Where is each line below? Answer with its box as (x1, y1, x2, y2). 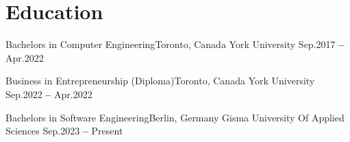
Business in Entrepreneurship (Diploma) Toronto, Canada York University (5, 73, 315, 88)
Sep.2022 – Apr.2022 (5, 86, 92, 101)
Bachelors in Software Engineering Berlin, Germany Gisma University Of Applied (5, 110, 345, 124)
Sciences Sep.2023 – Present (5, 123, 123, 138)
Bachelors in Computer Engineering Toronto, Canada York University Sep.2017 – (5, 37, 345, 51)
